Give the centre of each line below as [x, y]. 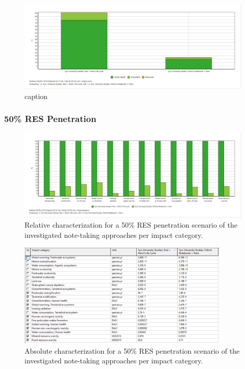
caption [36, 96]
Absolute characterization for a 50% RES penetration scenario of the [132, 350]
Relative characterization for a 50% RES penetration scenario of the [131, 225]
